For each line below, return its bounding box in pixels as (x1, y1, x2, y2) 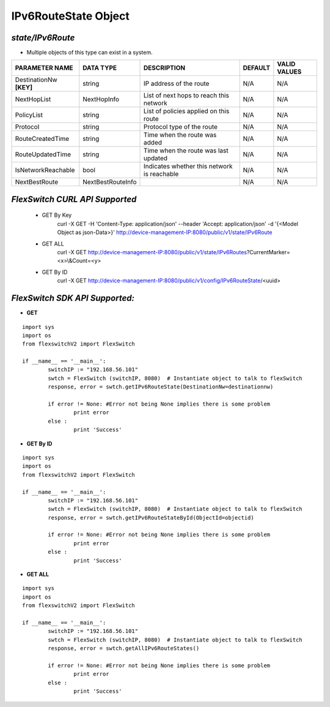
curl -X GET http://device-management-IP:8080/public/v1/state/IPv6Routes (57, 249, 248, 256)
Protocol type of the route (144, 123, 218, 131)
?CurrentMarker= (246, 249, 290, 256)
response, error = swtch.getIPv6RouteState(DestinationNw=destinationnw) (48, 384, 274, 390)
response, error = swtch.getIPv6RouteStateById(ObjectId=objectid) (48, 514, 254, 521)
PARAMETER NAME (15, 64, 73, 72)
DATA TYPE (82, 64, 117, 72)
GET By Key (42, 211, 72, 219)
